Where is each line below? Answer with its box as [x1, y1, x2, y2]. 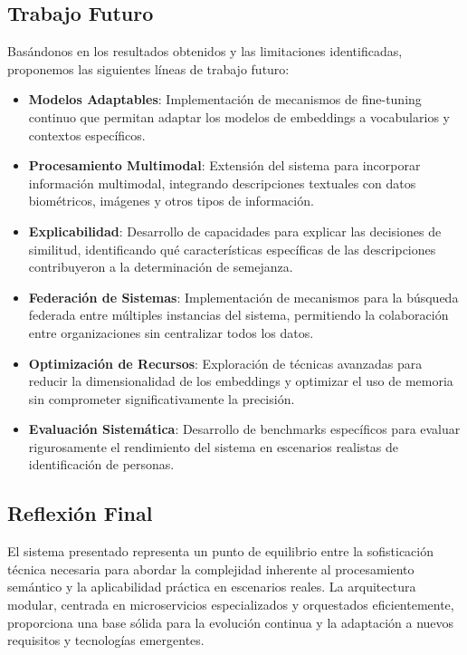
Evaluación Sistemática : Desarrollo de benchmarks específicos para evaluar [28, 419, 461, 438]
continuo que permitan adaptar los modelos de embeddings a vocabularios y [28, 107, 450, 126]
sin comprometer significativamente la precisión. [28, 389, 295, 408]
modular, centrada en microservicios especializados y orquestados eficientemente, [7, 595, 454, 614]
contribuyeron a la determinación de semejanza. [28, 257, 293, 276]
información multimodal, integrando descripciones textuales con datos [28, 173, 416, 192]
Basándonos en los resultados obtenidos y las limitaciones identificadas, [7, 42, 403, 61]
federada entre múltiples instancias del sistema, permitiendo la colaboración [28, 305, 449, 324]
